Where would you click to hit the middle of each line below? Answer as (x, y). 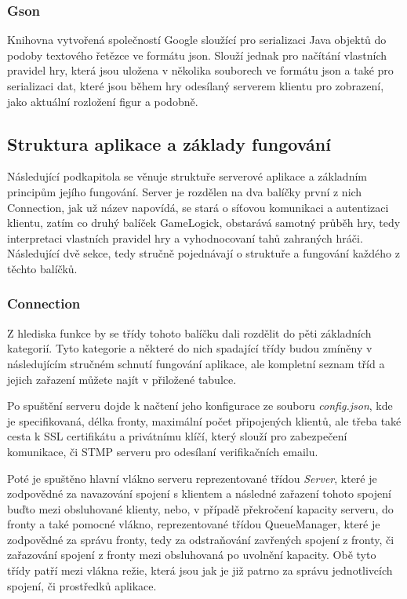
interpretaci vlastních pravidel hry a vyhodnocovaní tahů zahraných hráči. (185, 237)
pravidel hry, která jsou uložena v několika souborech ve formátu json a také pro (200, 70)
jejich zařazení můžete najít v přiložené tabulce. (122, 379)
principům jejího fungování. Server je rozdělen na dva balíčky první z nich (185, 191)
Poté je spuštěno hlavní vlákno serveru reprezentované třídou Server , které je (192, 478)
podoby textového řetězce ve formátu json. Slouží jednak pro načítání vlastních (197, 55)
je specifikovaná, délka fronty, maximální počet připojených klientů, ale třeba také (204, 420)
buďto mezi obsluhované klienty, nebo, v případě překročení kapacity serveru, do (200, 508)
